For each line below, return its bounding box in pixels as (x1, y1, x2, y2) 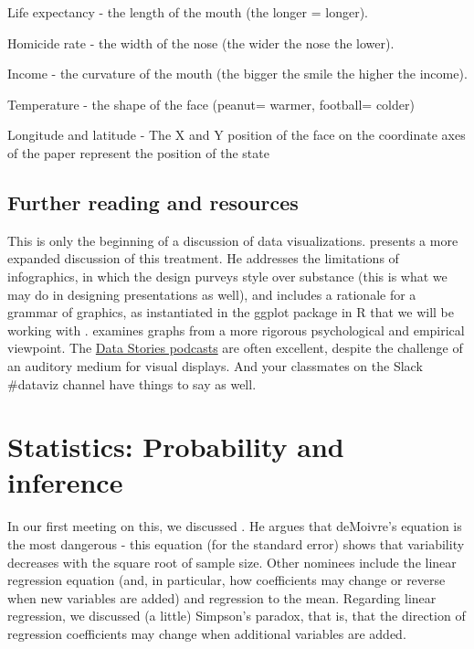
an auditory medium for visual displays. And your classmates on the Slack (7, 356, 423, 375)
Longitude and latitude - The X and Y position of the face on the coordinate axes (7, 125, 466, 144)
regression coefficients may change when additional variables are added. (7, 623, 406, 643)
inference (7, 463, 123, 501)
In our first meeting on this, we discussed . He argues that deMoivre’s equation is (7, 516, 462, 536)
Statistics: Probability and (7, 428, 344, 465)
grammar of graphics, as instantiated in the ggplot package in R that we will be (7, 303, 454, 322)
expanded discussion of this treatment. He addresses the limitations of (7, 249, 399, 268)
